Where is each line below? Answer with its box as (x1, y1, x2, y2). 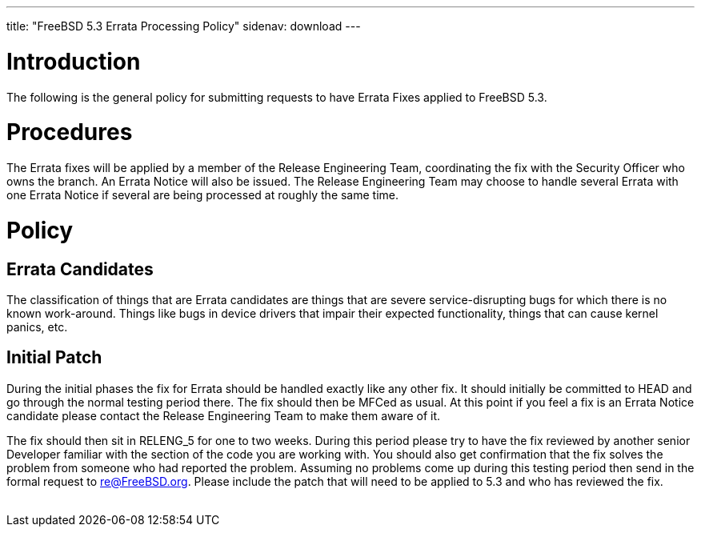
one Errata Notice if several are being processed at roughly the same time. (6, 188, 399, 202)
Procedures (6, 118, 133, 146)
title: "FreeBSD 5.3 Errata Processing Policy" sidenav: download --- (6, 19, 361, 33)
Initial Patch (6, 347, 102, 368)
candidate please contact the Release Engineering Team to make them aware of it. (6, 408, 441, 423)
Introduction (6, 47, 141, 75)
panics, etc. (6, 319, 68, 334)
